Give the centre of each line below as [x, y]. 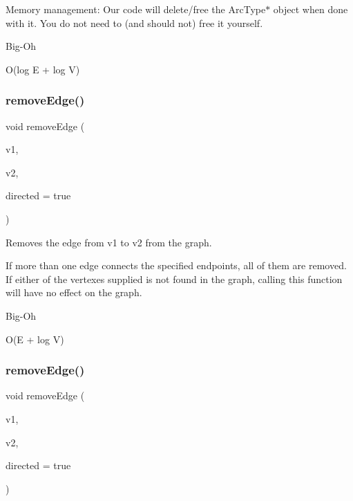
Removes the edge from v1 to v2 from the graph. [109, 242]
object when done [311, 9]
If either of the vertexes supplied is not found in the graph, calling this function [174, 279]
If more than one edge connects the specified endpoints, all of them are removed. [176, 265]
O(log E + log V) [43, 69]
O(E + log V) [35, 339]
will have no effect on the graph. [74, 292]
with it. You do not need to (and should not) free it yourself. [134, 22]
